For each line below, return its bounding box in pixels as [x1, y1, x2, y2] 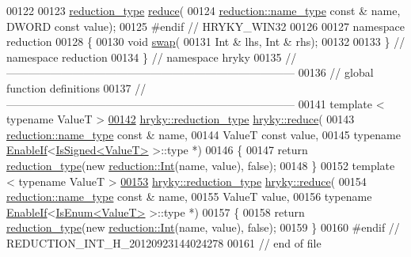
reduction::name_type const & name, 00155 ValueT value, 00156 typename [6, 188, 372, 205]
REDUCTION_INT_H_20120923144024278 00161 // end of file [6, 234, 322, 251]
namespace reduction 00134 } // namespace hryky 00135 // [6, 48, 297, 65]
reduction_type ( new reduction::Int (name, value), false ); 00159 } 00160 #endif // [6, 219, 400, 236]
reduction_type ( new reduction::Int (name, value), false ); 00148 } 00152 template [6, 157, 395, 173]
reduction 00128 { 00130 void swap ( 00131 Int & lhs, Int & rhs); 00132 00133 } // [6, 33, 405, 50]
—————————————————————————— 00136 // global [6, 64, 374, 81]
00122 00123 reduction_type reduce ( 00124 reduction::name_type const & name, [6, 2, 401, 18]
